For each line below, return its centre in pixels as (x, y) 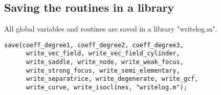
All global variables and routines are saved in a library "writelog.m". (111, 29)
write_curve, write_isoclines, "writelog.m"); (106, 88)
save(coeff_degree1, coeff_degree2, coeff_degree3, (94, 45)
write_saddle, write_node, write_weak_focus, (105, 62)
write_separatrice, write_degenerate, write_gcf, (112, 79)
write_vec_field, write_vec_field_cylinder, (103, 54)
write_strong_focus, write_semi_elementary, (103, 70)
